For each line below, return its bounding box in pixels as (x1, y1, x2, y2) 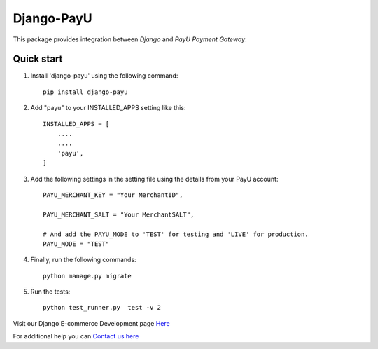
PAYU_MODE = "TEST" (43, 240, 110, 248)
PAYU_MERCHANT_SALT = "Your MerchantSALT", (43, 210, 195, 219)
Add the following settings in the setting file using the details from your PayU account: (30, 174, 279, 183)
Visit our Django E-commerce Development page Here (13, 319, 171, 327)
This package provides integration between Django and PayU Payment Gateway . (13, 35, 248, 43)
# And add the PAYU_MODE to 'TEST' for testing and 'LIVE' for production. (43, 230, 309, 238)
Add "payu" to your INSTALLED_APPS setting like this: (30, 104, 186, 112)
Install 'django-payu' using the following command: (30, 71, 178, 80)
